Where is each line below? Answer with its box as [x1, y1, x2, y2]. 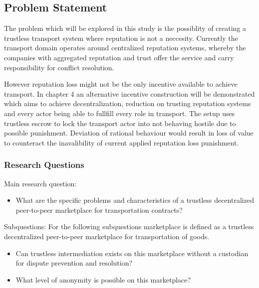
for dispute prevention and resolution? [15, 258, 133, 268]
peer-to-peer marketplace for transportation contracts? [15, 204, 183, 215]
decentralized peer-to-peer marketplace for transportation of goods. [4, 231, 210, 241]
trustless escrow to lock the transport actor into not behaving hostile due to [4, 118, 236, 128]
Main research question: [4, 178, 77, 188]
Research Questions [4, 158, 84, 171]
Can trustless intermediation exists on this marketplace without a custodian [15, 248, 249, 258]
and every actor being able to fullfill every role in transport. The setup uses [4, 108, 235, 118]
